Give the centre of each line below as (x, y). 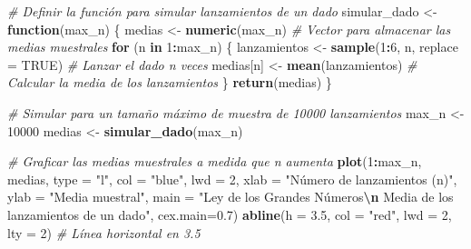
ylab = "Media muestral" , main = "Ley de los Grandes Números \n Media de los (231, 197)
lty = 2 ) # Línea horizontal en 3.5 (104, 232)
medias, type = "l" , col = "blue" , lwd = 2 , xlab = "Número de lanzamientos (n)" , (232, 179)
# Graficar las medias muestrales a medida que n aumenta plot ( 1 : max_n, (215, 161)
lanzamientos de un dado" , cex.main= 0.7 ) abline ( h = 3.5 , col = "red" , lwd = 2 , (230, 214)
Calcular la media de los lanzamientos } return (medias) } (170, 82)
